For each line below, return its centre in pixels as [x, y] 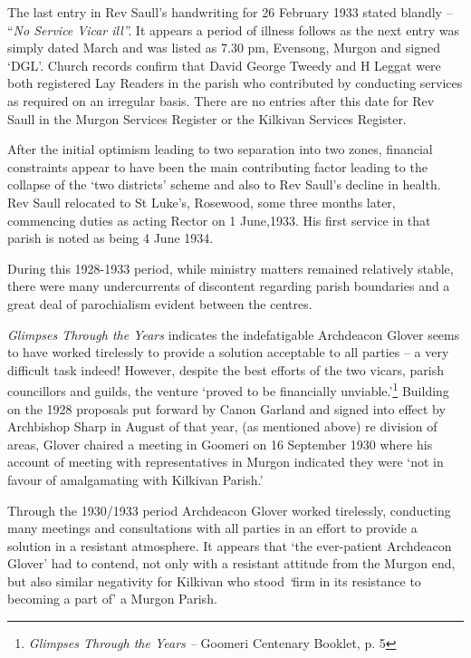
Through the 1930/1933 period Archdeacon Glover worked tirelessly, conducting [229, 510]
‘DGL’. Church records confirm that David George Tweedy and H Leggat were [224, 65]
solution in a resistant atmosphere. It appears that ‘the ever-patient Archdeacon [230, 545]
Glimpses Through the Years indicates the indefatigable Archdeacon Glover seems [234, 334]
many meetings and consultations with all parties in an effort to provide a [212, 528]
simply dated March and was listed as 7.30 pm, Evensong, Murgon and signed [224, 48]
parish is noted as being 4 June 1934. [111, 238]
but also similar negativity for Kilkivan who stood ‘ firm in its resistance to [214, 581]
